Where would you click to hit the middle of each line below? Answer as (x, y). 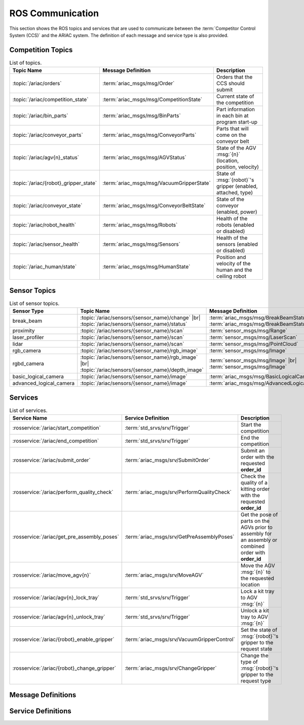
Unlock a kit (255, 610)
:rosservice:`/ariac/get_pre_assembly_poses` (66, 537)
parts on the (255, 521)
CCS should (231, 84)
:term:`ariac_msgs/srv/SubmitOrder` (168, 460)
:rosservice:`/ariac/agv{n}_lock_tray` (56, 598)
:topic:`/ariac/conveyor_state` (47, 206)
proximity (24, 331)
